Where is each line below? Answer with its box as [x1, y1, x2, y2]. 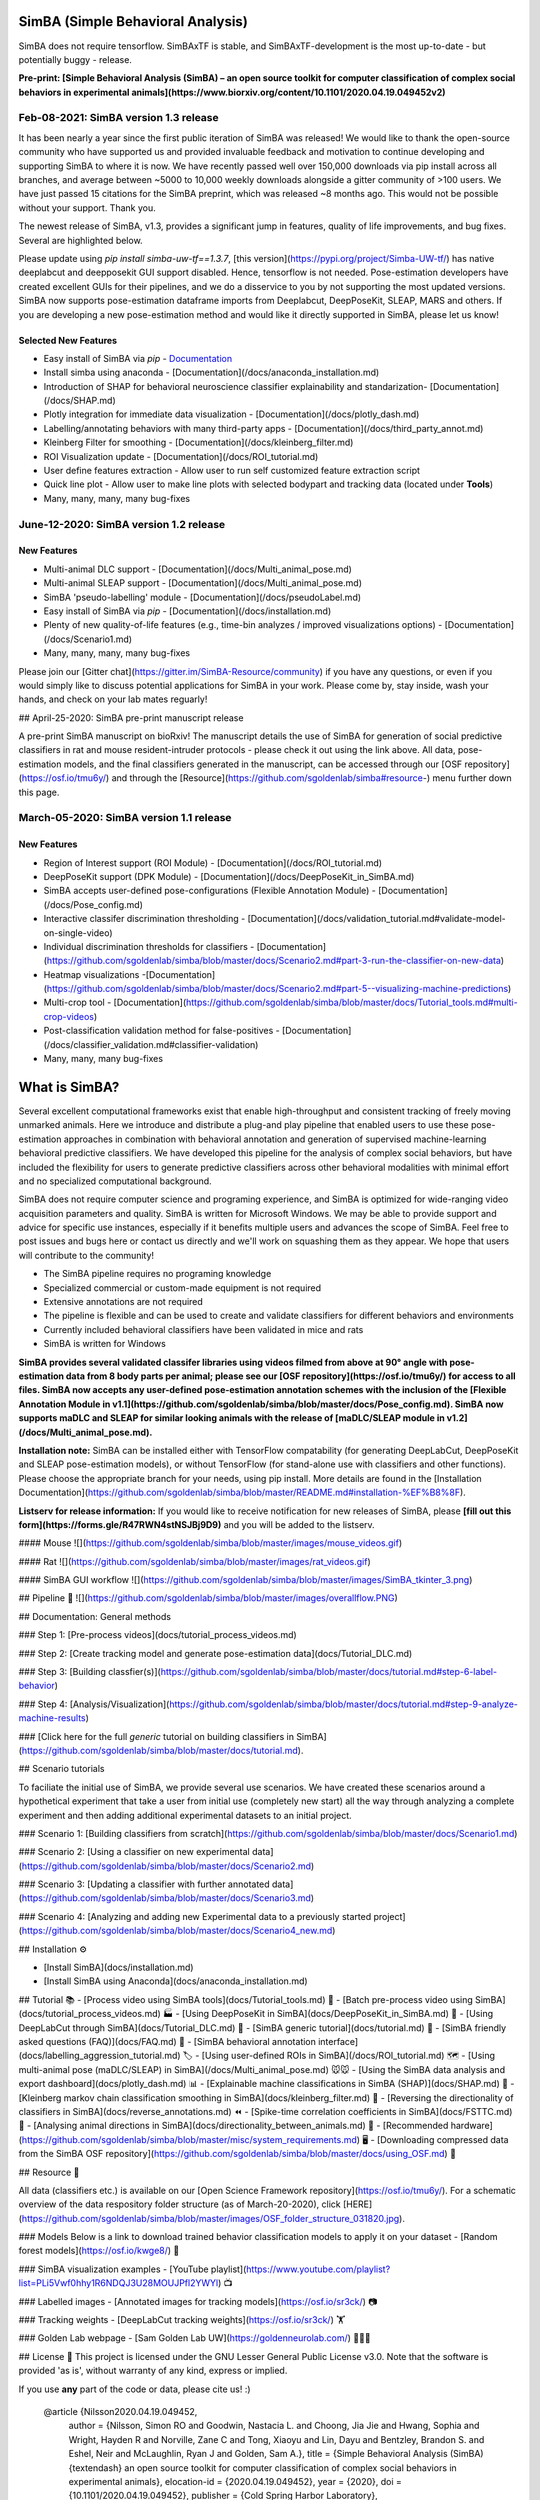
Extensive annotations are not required [43, 1296, 204, 1308]
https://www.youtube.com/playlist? [246, 2263, 391, 2275]
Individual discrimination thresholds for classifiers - [43, 940, 255, 952]
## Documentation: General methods [18, 1610, 172, 1622]
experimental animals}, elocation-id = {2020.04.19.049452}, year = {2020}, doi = [68, 2475, 402, 2487]
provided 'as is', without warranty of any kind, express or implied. [18, 2365, 288, 2377]
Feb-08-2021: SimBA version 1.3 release [18, 111, 219, 125]
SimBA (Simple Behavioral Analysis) [18, 13, 249, 30]
